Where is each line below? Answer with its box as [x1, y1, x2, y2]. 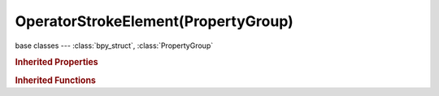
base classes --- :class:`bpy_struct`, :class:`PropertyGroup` [15, 41, 214, 50]
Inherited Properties [15, 57, 99, 68]
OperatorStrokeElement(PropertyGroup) [15, 12, 293, 30]
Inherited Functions [15, 74, 97, 85]
